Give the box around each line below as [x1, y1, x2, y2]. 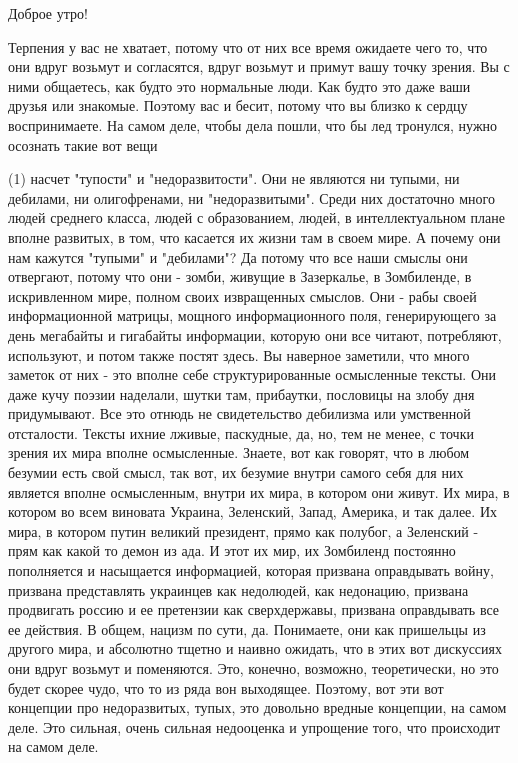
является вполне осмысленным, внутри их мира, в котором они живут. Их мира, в [8, 481, 510, 502]
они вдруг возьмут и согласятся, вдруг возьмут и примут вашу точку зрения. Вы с [8, 56, 510, 77]
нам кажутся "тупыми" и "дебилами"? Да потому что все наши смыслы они [8, 246, 468, 267]
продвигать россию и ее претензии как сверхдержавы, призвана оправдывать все [8, 599, 500, 620]
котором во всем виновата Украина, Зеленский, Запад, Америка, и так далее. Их [8, 501, 497, 522]
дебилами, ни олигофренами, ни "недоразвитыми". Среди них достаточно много [8, 187, 495, 208]
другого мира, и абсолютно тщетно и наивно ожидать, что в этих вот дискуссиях [8, 638, 503, 659]
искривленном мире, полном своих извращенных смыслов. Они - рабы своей [8, 285, 477, 306]
